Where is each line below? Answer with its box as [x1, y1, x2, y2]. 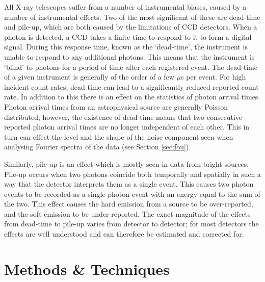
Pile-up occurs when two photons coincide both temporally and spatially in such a [4, 168, 261, 179]
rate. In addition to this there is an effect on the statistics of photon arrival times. [4, 91, 260, 102]
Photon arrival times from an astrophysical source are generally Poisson [4, 101, 228, 112]
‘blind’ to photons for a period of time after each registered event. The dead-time [4, 61, 257, 72]
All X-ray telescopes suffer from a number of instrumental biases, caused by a [4, 2, 247, 12]
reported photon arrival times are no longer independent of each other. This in [4, 121, 250, 132]
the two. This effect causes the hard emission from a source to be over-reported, [4, 198, 253, 209]
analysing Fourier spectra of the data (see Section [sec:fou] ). [4, 141, 191, 152]
